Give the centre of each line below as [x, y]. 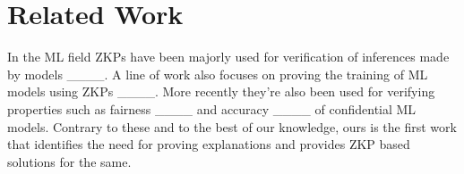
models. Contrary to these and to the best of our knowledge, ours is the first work [232, 126]
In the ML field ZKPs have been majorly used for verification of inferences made [228, 57]
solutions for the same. [69, 161]
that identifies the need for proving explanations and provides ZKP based [209, 144]
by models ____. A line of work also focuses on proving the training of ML [218, 74]
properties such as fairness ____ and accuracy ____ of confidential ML [212, 108]
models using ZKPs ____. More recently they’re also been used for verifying [221, 91]
